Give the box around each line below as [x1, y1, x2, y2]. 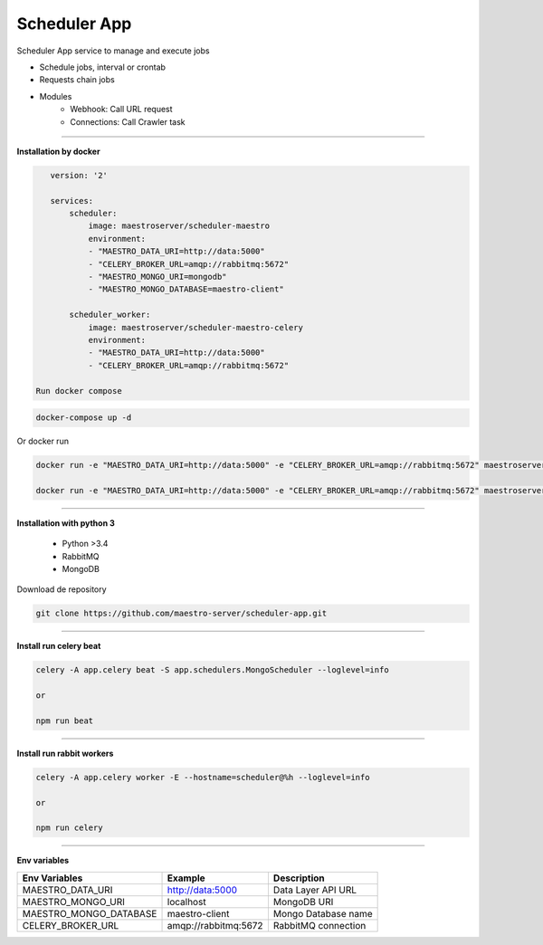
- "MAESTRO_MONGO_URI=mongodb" [88, 272, 227, 282]
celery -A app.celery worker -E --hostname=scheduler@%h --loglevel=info [35, 772, 370, 782]
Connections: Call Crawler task [70, 116, 186, 127]
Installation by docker [16, 146, 100, 157]
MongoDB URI [272, 895, 334, 908]
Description [272, 872, 325, 884]
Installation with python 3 [16, 517, 115, 529]
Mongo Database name [272, 907, 373, 920]
